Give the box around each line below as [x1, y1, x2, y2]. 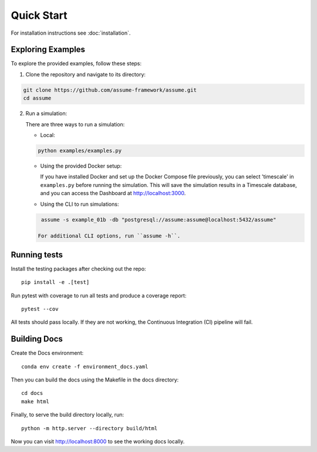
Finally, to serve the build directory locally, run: [11, 411, 124, 418]
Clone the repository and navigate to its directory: [25, 71, 146, 78]
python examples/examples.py [38, 147, 122, 154]
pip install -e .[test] [21, 279, 90, 286]
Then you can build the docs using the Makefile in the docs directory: [11, 376, 179, 383]
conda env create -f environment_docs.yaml [21, 363, 149, 370]
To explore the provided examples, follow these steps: [11, 60, 142, 67]
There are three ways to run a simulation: [25, 120, 125, 128]
